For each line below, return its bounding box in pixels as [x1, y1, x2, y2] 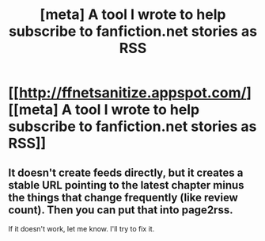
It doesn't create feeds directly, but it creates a [8, 166, 244, 179]
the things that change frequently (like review [8, 190, 239, 204]
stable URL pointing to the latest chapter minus [8, 178, 244, 192]
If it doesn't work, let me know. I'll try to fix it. [8, 224, 155, 233]
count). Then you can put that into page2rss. [8, 203, 233, 216]
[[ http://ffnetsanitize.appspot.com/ [8, 84, 247, 102]
